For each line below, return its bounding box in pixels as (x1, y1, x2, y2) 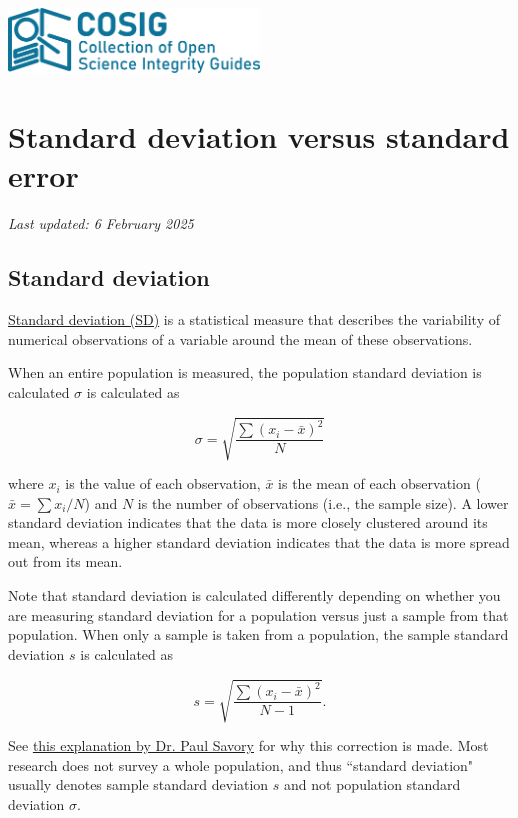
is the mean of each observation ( (278, 473, 481, 494)
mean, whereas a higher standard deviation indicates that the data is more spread (8, 531, 510, 552)
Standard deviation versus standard (8, 116, 510, 157)
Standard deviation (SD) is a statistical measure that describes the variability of (8, 309, 501, 330)
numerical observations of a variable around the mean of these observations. (8, 328, 473, 349)
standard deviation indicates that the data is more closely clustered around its (8, 512, 488, 533)
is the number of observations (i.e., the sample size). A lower (137, 492, 509, 513)
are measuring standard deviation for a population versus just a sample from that (8, 604, 509, 625)
